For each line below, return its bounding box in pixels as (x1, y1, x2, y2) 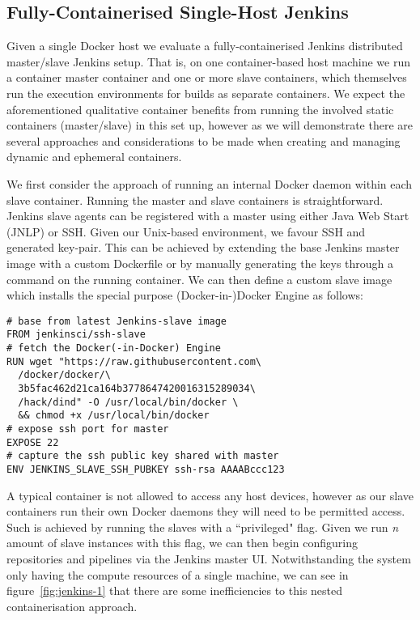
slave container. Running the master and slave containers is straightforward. (6, 191, 384, 208)
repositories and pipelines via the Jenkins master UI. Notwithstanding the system (6, 550, 411, 567)
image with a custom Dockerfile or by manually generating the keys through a (6, 254, 394, 271)
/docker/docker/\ (18, 369, 111, 381)
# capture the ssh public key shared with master (6, 450, 279, 462)
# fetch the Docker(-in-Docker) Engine (6, 342, 221, 355)
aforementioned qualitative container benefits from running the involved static (6, 100, 394, 117)
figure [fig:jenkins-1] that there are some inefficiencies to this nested (6, 582, 343, 599)
